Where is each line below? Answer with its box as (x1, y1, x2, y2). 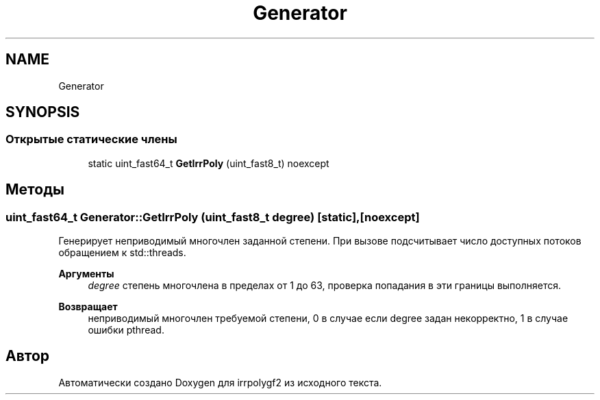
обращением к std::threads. (58, 247, 186, 259)
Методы (5, 181, 64, 199)
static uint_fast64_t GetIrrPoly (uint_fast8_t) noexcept (88, 157, 329, 169)
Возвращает (58, 301, 118, 313)
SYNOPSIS (5, 103, 80, 121)
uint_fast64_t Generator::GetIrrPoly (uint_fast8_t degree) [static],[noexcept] (5, 210, 420, 224)
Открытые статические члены (5, 132, 177, 147)
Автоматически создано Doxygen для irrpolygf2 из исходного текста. (58, 376, 382, 388)
